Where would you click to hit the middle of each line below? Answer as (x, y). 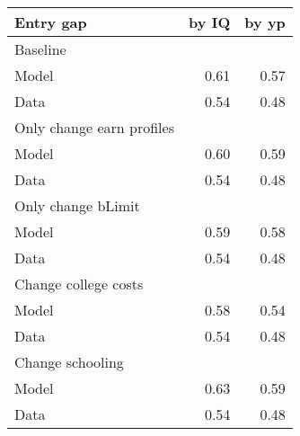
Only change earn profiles (94, 127)
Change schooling (69, 362)
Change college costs (79, 284)
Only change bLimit (77, 205)
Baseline (40, 49)
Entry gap (51, 22)
